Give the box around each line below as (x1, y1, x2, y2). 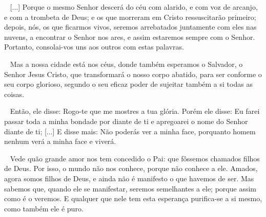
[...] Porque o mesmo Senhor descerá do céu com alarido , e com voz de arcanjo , (10, 2, 258, 12)
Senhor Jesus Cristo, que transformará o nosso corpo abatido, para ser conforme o (4, 68, 262, 79)
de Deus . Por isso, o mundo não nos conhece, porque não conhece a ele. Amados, (4, 163, 258, 174)
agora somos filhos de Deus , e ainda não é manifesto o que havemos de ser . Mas (4, 173, 254, 183)
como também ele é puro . (4, 203, 84, 213)
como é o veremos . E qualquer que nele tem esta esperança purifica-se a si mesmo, (4, 193, 262, 204)
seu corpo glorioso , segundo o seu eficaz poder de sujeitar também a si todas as (4, 79, 253, 89)
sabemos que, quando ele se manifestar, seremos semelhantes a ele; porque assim (4, 183, 256, 194)
